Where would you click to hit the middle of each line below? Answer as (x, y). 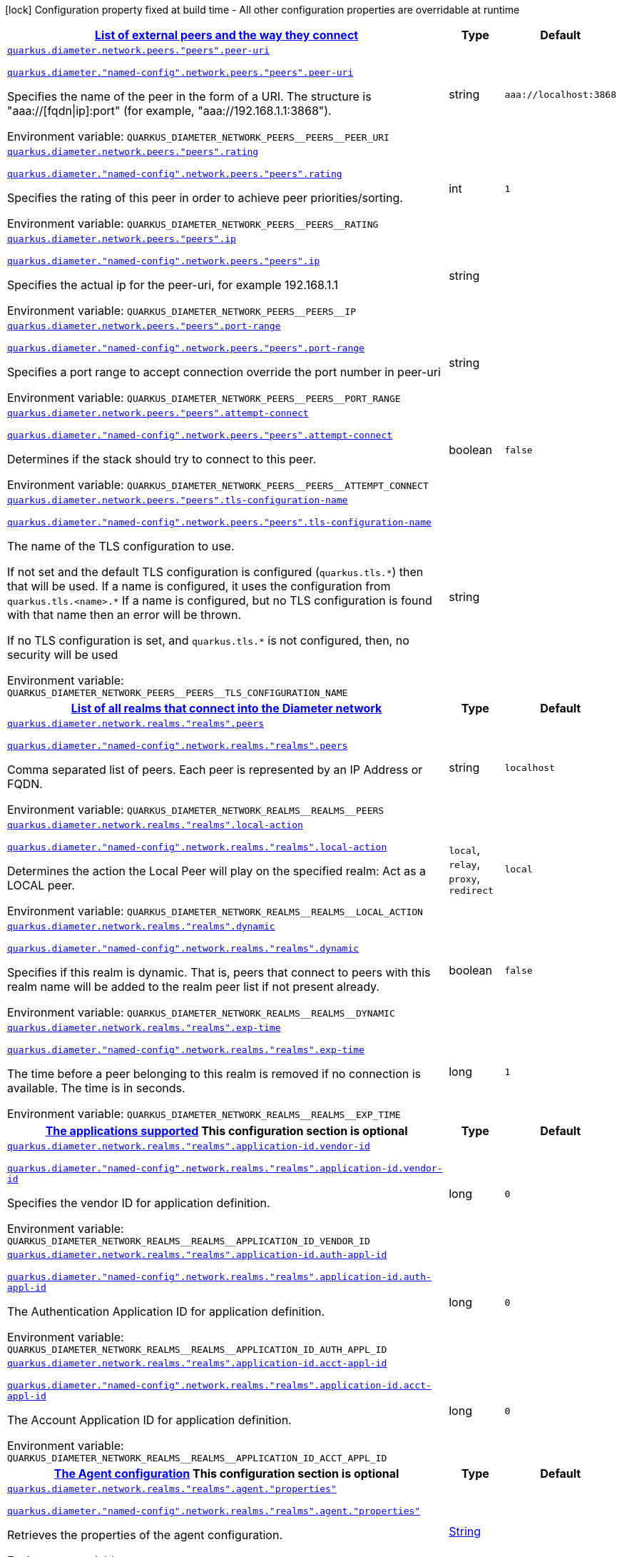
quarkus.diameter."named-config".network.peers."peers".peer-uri (180, 72)
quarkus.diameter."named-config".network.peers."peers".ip (164, 261)
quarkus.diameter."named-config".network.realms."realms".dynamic (183, 948)
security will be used (63, 655)
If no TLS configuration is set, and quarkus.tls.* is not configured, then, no (208, 640)
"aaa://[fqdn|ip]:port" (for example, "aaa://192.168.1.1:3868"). (169, 111)
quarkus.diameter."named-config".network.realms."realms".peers (178, 746)
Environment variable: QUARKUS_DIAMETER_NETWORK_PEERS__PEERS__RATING (193, 223)
